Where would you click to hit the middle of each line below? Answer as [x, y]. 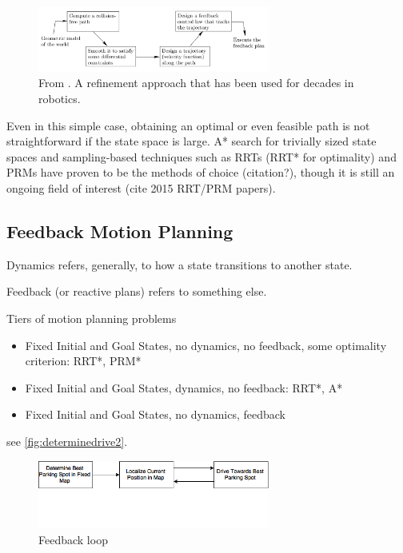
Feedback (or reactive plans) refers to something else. [137, 291]
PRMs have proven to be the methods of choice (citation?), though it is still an [201, 172]
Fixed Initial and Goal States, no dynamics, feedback [155, 414]
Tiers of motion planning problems [92, 318]
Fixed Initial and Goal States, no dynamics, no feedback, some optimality [206, 345]
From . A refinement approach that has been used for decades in [196, 83]
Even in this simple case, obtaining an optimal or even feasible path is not [188, 125]
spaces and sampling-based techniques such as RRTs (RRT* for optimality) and [201, 156]
